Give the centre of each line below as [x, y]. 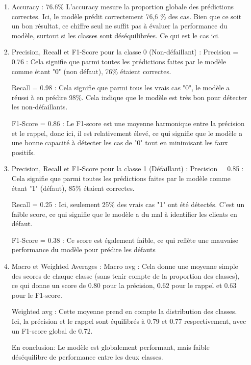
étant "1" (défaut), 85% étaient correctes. [73, 188]
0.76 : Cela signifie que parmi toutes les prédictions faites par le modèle [119, 61]
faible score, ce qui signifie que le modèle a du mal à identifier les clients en [124, 214]
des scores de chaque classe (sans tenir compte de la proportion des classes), [125, 275]
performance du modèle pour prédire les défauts [83, 249]
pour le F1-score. [37, 295]
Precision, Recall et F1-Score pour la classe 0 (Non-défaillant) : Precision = [125, 52]
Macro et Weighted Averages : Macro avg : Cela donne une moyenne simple [125, 266]
